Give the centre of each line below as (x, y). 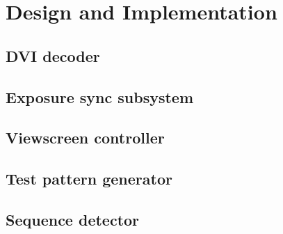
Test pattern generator (89, 179)
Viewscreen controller (85, 138)
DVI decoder (53, 55)
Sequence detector (73, 219)
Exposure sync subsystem (100, 96)
